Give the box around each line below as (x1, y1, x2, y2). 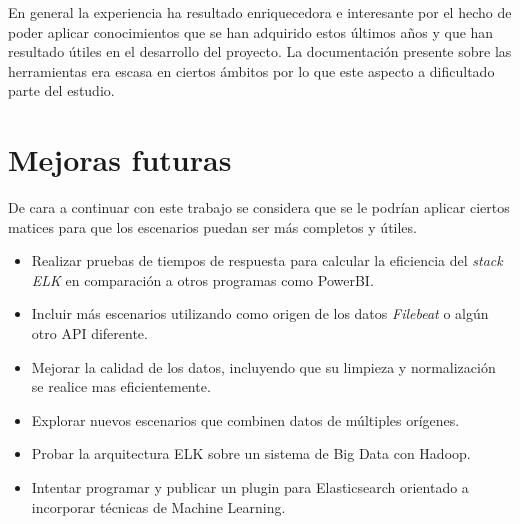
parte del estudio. (8, 80, 115, 101)
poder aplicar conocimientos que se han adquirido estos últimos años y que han (8, 21, 494, 42)
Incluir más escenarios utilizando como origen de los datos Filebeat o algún (31, 303, 489, 324)
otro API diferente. (31, 323, 148, 344)
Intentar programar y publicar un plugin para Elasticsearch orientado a (31, 477, 469, 498)
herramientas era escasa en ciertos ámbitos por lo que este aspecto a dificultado (8, 60, 495, 81)
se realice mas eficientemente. (31, 376, 211, 397)
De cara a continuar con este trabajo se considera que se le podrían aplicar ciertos (8, 197, 510, 218)
